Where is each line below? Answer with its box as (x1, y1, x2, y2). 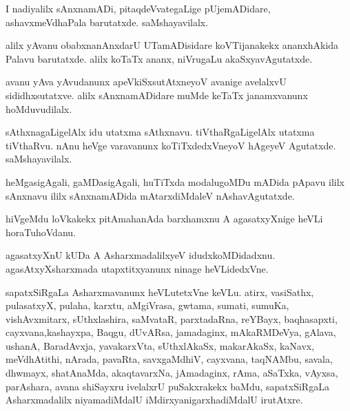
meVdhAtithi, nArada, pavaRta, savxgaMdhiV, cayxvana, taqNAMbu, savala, (6, 352, 333, 366)
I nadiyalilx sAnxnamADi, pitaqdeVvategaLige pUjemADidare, (6, 1, 271, 15)
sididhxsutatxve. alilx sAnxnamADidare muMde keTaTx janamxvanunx (6, 87, 308, 102)
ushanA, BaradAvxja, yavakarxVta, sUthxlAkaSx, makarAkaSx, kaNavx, (6, 338, 315, 352)
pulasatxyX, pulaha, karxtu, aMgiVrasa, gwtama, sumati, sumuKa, (6, 298, 289, 313)
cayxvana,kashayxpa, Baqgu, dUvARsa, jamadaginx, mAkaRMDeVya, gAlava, (6, 325, 336, 339)
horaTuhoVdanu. (6, 224, 76, 239)
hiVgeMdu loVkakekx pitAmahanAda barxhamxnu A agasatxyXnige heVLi (6, 211, 323, 226)
